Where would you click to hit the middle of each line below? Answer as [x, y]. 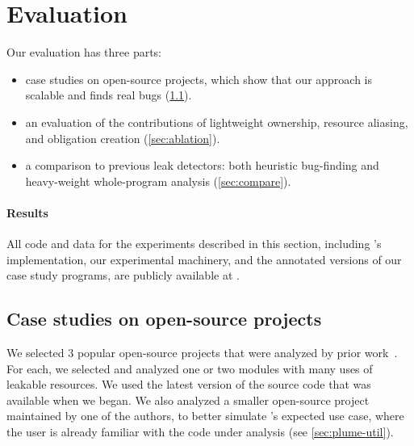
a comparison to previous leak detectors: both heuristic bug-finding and [202, 165]
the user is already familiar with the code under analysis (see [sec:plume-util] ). [200, 432]
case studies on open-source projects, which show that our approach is [199, 79]
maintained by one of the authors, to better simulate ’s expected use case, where [205, 416]
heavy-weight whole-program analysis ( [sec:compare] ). [158, 181]
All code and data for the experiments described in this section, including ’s [194, 244]
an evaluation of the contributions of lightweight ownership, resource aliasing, [217, 122]
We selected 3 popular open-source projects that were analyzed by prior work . [202, 353]
